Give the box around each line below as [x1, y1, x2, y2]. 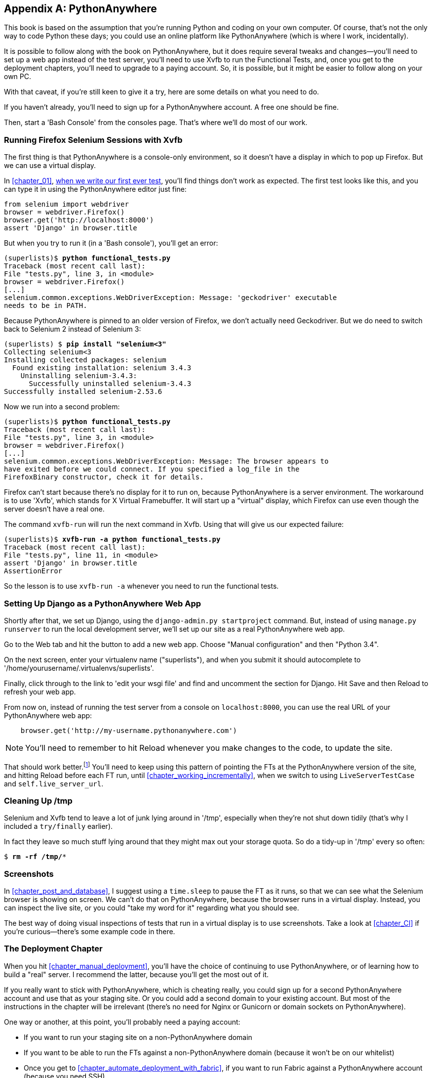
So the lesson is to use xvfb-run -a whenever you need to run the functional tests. [4, 582, 279, 591]
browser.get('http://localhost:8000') [4, 216, 154, 224]
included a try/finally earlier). [4, 822, 113, 831]
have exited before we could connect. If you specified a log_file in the [4, 465, 300, 474]
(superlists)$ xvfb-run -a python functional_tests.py [4, 535, 221, 544]
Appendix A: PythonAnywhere [4, 2, 157, 15]
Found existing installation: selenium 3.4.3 [12, 364, 192, 372]
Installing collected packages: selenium [4, 356, 166, 364]
